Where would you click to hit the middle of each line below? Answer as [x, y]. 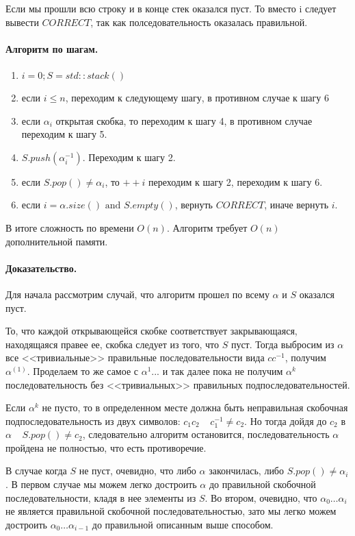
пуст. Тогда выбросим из [282, 344]
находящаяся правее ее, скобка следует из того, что [112, 344]
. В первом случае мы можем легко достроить [101, 484]
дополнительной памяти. [57, 241]
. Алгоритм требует [207, 227]
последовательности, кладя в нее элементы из [101, 497]
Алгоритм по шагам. [52, 48]
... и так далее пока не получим [217, 370]
